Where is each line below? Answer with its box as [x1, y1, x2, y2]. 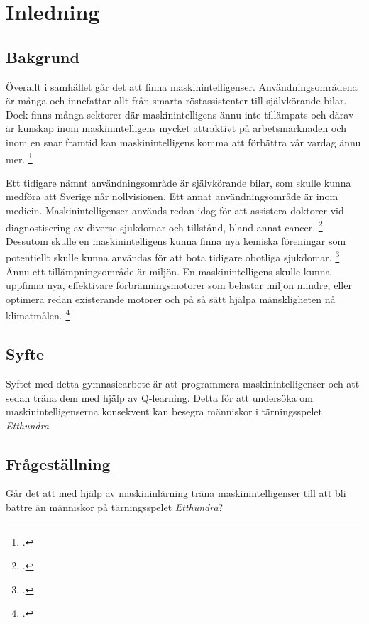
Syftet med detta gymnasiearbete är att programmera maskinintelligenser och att [6, 376, 360, 390]
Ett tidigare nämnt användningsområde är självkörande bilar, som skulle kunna [6, 175, 351, 190]
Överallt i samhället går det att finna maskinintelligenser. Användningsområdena [6, 79, 358, 94]
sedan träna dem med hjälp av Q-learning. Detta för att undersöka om [6, 390, 313, 405]
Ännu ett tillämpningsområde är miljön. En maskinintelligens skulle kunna [6, 263, 331, 278]
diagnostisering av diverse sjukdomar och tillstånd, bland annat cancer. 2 [6, 217, 323, 234]
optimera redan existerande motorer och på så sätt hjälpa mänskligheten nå [6, 291, 336, 306]
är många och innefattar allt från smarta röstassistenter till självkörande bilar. [6, 93, 347, 108]
